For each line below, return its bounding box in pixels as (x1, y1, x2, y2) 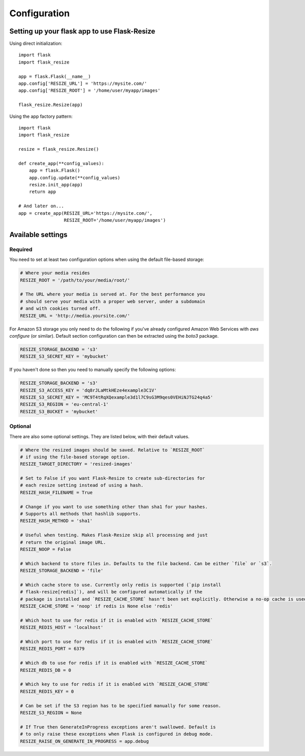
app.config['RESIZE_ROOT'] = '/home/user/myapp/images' (18, 88, 161, 93)
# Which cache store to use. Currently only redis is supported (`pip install (20, 582, 221, 587)
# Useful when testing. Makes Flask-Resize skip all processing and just (20, 532, 208, 538)
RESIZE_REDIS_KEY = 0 (20, 688, 74, 694)
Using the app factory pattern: (9, 113, 73, 119)
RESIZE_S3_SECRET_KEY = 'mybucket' (20, 353, 109, 359)
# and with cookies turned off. (20, 306, 101, 312)
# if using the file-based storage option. (20, 454, 131, 459)
